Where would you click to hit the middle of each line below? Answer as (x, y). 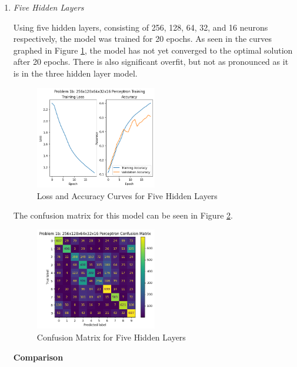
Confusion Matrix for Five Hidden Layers (111, 337)
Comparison (38, 357)
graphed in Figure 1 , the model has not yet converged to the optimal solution (153, 50)
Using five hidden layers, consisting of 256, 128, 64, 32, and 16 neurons (141, 27)
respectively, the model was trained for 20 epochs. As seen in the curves (143, 39)
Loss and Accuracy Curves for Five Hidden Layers (127, 195)
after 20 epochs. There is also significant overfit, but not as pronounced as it (151, 62)
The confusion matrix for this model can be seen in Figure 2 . (123, 215)
